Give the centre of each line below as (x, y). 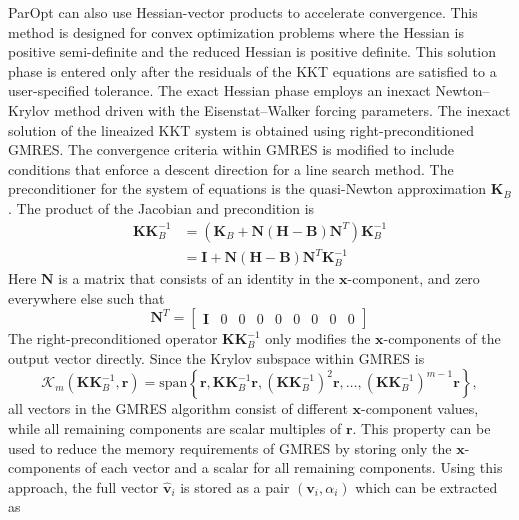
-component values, (420, 408)
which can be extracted (426, 486)
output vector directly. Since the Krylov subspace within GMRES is (216, 357)
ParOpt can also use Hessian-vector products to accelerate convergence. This (243, 12)
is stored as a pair (235, 486)
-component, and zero (413, 278)
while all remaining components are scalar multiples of (175, 428)
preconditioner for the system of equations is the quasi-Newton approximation (247, 188)
